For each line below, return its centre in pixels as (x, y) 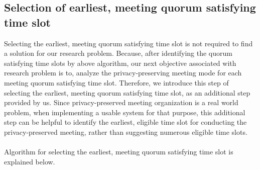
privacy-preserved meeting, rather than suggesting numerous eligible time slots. (126, 132)
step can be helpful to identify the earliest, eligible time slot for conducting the (125, 122)
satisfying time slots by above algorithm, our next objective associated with (120, 63)
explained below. (30, 161)
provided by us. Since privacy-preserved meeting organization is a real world (121, 102)
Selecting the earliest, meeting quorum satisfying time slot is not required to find (128, 43)
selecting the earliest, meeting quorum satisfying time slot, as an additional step (127, 92)
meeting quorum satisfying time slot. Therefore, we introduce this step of (116, 82)
